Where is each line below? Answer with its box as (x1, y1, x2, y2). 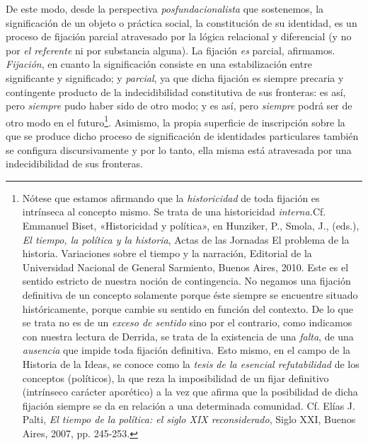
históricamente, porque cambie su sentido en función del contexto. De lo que (22, 301, 353, 316)
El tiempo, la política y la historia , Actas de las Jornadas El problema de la (22, 232, 350, 247)
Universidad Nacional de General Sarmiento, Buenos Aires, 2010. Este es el (22, 259, 349, 274)
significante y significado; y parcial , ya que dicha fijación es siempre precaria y (6, 70, 344, 85)
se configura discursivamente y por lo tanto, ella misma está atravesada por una (6, 142, 352, 157)
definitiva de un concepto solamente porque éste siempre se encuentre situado (22, 287, 358, 302)
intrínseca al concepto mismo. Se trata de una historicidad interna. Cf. (22, 204, 326, 219)
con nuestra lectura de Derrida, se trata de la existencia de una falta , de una (22, 328, 354, 343)
